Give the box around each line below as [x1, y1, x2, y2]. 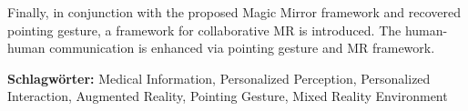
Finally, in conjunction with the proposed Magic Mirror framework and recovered [7, 3, 462, 21]
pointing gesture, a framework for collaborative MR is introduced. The [7, 20, 402, 39]
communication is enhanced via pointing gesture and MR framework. [49, 38, 435, 57]
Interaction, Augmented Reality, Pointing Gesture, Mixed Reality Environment [7, 86, 448, 106]
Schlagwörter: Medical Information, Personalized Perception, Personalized [7, 68, 431, 87]
